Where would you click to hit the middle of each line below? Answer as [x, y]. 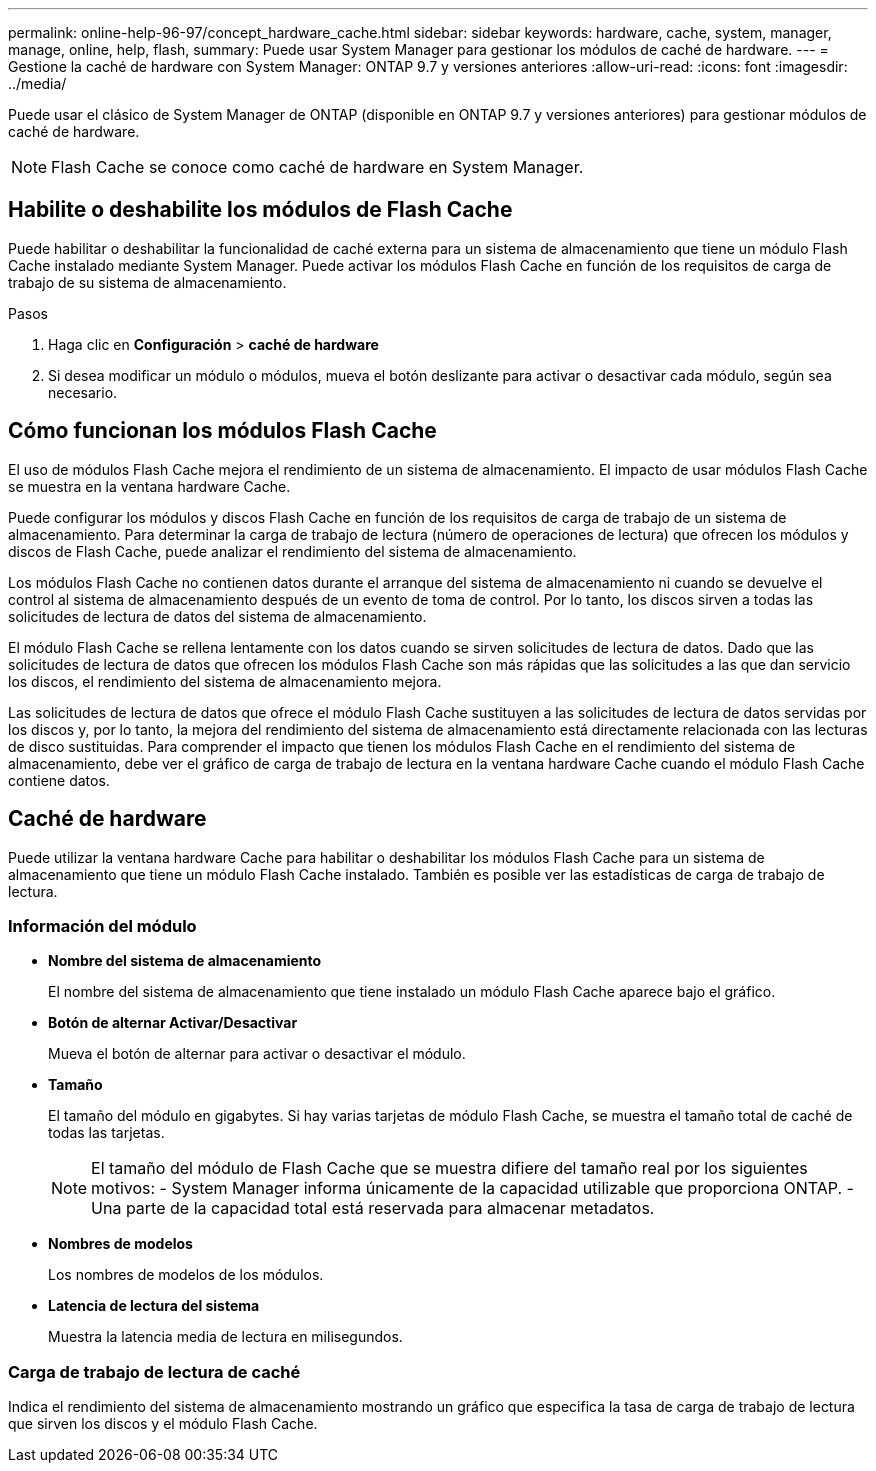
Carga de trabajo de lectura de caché [154, 1371]
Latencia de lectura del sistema [154, 1306]
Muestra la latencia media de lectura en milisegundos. [225, 1337]
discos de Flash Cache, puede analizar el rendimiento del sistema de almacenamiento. [292, 551]
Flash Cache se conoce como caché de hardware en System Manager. [317, 167]
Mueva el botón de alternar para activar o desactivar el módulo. [257, 1054]
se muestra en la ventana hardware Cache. [149, 486]
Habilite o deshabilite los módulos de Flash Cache [260, 210]
